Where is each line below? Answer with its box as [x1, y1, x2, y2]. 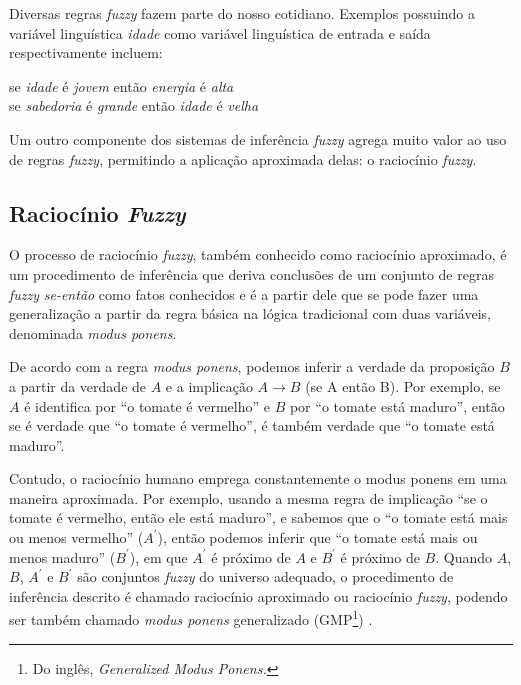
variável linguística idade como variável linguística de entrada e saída [9, 22, 431, 43]
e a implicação [165, 375, 253, 396]
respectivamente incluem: [9, 42, 163, 63]
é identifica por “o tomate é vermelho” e [24, 395, 270, 416]
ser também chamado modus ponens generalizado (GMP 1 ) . [9, 606, 373, 630]
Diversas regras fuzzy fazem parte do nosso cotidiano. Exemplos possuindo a [9, 3, 475, 23]
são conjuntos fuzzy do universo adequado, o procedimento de [77, 566, 454, 587]
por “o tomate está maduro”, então [289, 395, 505, 416]
